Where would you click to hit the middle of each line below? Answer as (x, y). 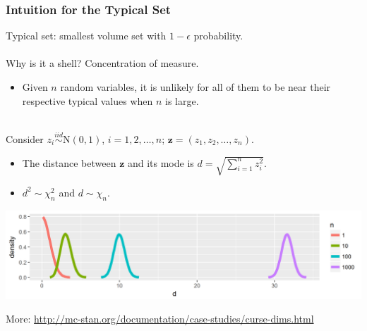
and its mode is (161, 162)
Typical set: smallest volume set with (86, 36)
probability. (218, 36)
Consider (25, 139)
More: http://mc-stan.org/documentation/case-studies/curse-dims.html (160, 319)
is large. (182, 100)
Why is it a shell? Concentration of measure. (102, 63)
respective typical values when (88, 100)
